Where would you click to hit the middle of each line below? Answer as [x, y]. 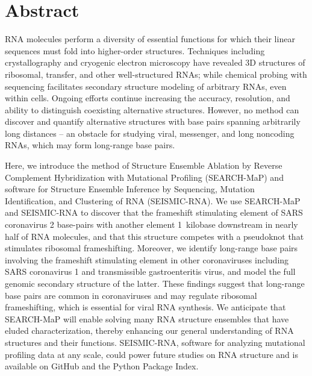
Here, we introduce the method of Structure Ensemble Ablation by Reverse [144, 165]
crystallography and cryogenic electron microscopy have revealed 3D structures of [155, 62]
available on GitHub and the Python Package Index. [102, 366]
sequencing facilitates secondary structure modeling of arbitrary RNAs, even [146, 86]
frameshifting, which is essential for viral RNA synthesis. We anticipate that [145, 307]
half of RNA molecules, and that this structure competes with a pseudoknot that [154, 236]
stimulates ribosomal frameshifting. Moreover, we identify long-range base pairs [151, 248]
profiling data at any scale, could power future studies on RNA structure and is [151, 354]
